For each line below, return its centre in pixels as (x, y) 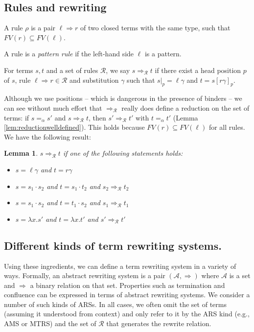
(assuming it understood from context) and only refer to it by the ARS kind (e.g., (127, 314)
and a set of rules (72, 70)
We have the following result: (47, 136)
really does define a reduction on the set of (185, 107)
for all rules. (227, 127)
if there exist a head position (198, 70)
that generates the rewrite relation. (159, 323)
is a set (240, 275)
